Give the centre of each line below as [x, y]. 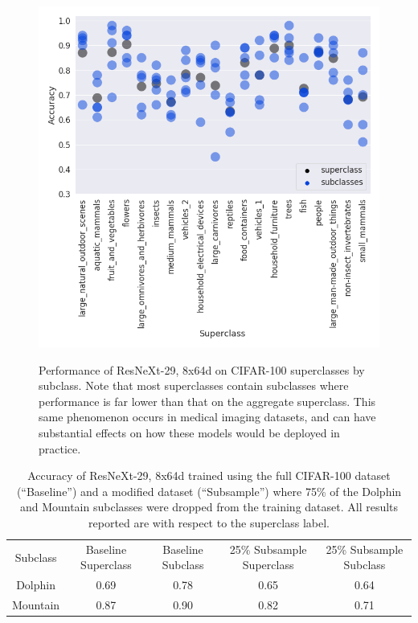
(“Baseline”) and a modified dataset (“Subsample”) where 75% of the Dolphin [209, 491]
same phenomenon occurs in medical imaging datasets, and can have [207, 417]
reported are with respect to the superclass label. [209, 522]
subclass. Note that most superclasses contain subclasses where [194, 385]
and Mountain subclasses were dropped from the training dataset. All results [209, 507]
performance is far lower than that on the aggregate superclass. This [207, 401]
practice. [60, 448]
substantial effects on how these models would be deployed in [189, 432]
